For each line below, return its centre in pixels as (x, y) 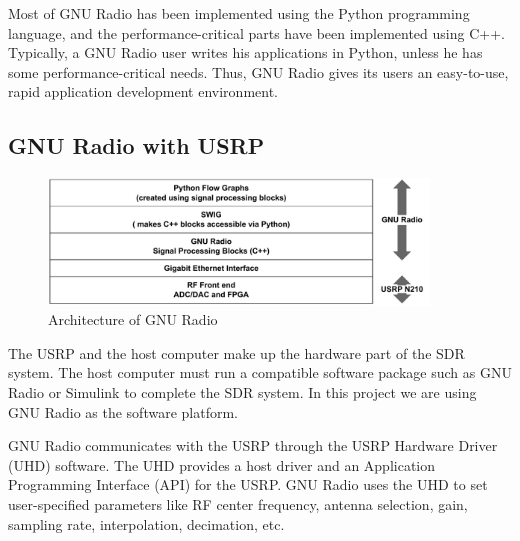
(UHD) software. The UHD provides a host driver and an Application (222, 464)
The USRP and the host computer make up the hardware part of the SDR (236, 352)
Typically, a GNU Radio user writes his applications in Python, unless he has (245, 52)
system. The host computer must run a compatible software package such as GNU (260, 372)
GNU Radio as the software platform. (123, 411)
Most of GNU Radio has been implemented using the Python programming (239, 13)
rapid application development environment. (143, 91)
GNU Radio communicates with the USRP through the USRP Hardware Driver (253, 445)
